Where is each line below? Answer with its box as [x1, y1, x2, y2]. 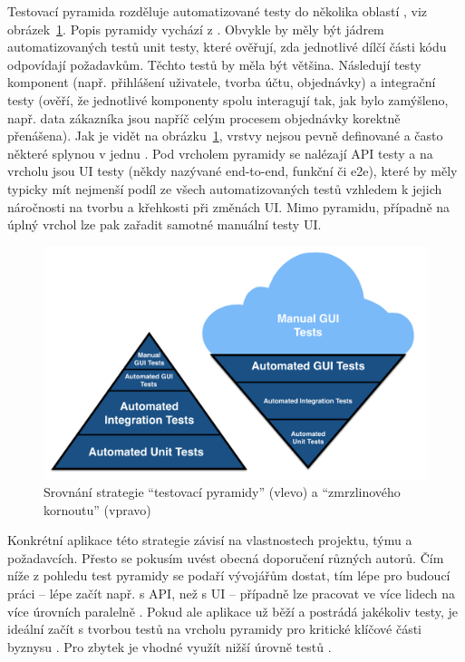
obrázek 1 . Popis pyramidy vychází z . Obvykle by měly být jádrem [7, 19, 384, 38]
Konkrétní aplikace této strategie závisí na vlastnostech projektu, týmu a [7, 531, 412, 550]
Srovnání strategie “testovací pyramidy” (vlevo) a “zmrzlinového [44, 482, 401, 501]
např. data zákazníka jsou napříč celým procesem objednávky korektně [7, 108, 401, 127]
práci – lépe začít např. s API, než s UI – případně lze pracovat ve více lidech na [7, 584, 455, 602]
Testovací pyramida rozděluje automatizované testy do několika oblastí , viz [7, 2, 428, 20]
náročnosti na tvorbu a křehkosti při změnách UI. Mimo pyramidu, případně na [7, 197, 450, 216]
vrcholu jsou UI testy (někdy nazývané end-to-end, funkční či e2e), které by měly [7, 161, 458, 180]
